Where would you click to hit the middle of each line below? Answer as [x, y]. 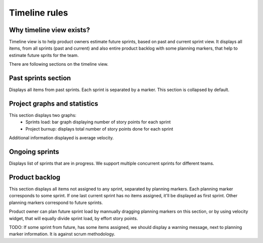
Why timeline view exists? [49, 30]
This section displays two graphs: [43, 115]
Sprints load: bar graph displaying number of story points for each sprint [98, 122]
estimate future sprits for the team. [44, 55]
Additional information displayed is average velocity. [61, 138]
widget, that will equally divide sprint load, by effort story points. [74, 218]
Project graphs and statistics [54, 103]
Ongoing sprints [34, 152]
